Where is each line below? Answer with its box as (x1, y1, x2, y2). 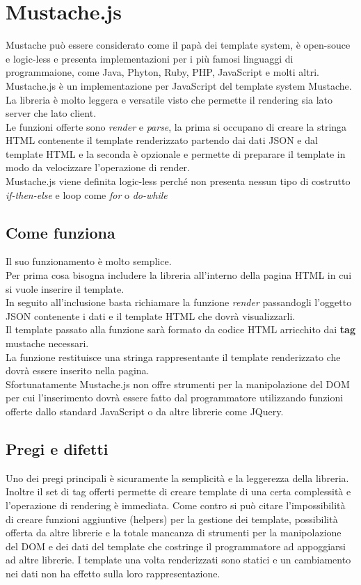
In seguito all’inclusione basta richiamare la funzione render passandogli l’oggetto (6, 295, 352, 310)
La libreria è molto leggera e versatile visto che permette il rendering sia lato (6, 92, 333, 106)
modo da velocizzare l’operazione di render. (6, 160, 190, 175)
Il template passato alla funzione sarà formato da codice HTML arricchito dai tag (6, 322, 355, 337)
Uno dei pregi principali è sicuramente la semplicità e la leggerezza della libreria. (6, 470, 349, 485)
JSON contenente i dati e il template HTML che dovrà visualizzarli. (6, 308, 296, 323)
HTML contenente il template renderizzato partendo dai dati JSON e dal (6, 133, 318, 147)
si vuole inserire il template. (6, 281, 125, 296)
